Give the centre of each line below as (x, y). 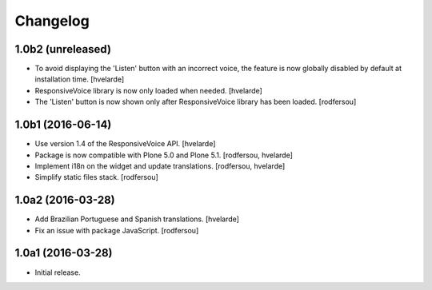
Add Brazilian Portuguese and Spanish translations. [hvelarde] (137, 219)
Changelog (52, 21)
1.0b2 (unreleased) (63, 49)
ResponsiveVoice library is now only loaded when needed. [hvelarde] (149, 90)
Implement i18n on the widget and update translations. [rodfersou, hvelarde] (160, 166)
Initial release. (58, 272)
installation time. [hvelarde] (80, 79)
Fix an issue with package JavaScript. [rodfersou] (117, 230)
